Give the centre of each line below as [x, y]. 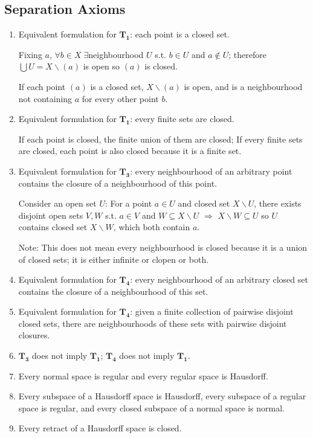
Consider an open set [57, 203]
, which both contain [152, 227]
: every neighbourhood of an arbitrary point [211, 171]
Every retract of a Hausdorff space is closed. [100, 428]
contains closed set [53, 227]
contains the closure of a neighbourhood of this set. [113, 291]
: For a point [128, 203]
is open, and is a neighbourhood [243, 86]
